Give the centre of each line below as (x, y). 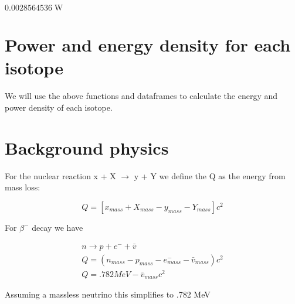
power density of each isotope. (59, 107)
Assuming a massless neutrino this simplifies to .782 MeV (108, 294)
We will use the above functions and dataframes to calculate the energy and (141, 96)
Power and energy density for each (148, 45)
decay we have (57, 227)
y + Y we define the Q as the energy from (210, 175)
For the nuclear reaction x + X (60, 175)
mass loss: (23, 187)
